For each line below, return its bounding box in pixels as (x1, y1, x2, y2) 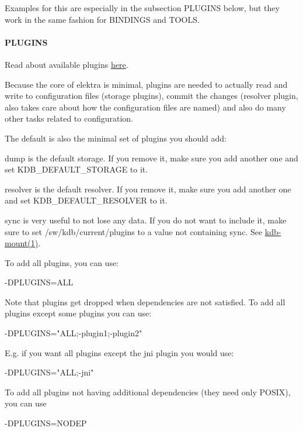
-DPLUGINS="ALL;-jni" (5, 366, 94, 378)
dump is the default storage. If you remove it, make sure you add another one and (5, 151, 298, 164)
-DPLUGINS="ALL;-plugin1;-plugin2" (5, 327, 142, 339)
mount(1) (5, 237, 39, 249)
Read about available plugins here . (5, 58, 128, 70)
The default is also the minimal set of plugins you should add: (5, 132, 227, 144)
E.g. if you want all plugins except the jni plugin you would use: (5, 346, 234, 358)
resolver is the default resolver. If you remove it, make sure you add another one (5, 182, 291, 195)
